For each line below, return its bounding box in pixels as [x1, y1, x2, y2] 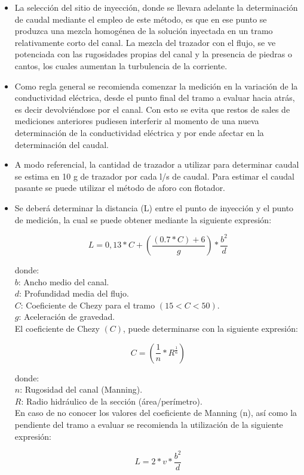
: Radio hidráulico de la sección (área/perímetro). [21, 394, 202, 407]
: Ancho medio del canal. [18, 275, 109, 288]
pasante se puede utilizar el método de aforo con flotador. [14, 181, 226, 194]
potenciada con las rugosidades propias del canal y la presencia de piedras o [14, 48, 292, 60]
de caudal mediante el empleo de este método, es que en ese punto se [14, 13, 267, 25]
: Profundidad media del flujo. [19, 287, 129, 300]
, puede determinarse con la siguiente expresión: [123, 322, 298, 335]
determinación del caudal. [14, 138, 109, 150]
